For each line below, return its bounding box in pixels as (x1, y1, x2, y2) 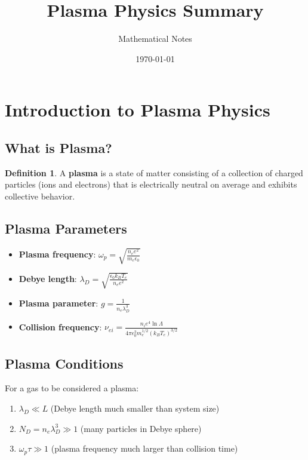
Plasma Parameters (5, 219, 127, 237)
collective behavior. (5, 189, 75, 202)
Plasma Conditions (5, 354, 124, 372)
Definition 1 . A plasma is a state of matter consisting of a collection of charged (5, 166, 303, 179)
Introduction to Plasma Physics (5, 97, 270, 122)
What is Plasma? (5, 138, 112, 157)
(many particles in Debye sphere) (80, 422, 202, 434)
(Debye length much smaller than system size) (50, 401, 220, 414)
